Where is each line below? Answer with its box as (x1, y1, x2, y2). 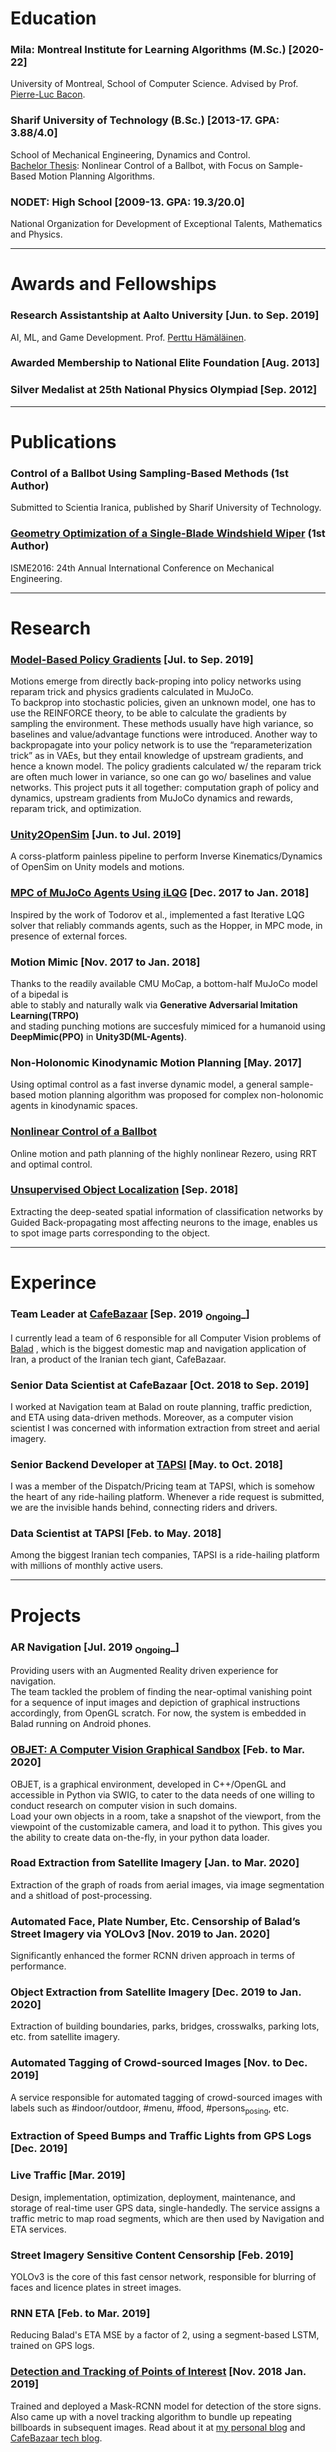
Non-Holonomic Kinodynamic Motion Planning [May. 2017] (10, 1055, 302, 1069)
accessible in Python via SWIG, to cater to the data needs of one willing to (10, 1788, 315, 1801)
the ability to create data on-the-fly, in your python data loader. (10, 1831, 270, 1843)
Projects (10, 1604, 82, 1627)
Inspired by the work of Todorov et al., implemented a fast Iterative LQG (10, 908, 305, 921)
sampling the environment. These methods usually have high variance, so (10, 718, 314, 730)
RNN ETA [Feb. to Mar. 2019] (10, 2306, 151, 2320)
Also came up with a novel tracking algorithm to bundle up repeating (10, 2410, 293, 2422)
